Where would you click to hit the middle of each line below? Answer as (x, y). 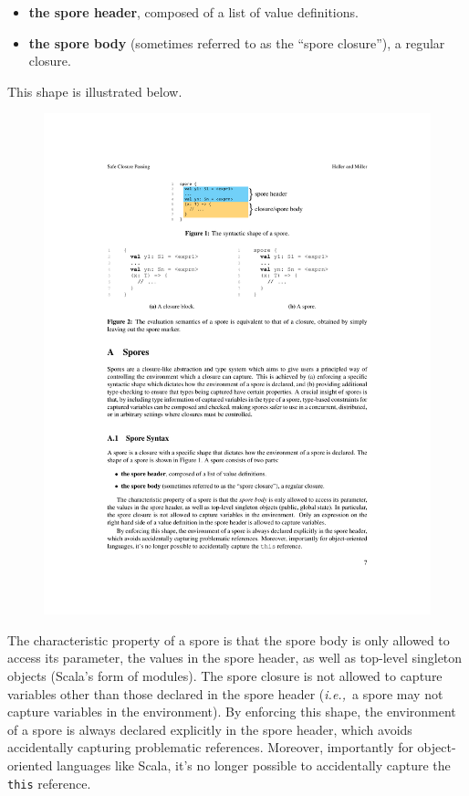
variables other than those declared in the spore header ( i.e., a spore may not (225, 693)
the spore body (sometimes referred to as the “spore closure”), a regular (237, 42)
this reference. (49, 783)
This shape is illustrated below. (95, 91)
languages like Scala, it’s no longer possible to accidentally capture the (254, 765)
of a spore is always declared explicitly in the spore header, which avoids (210, 729)
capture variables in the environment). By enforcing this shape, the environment (232, 712)
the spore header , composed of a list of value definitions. (193, 12)
